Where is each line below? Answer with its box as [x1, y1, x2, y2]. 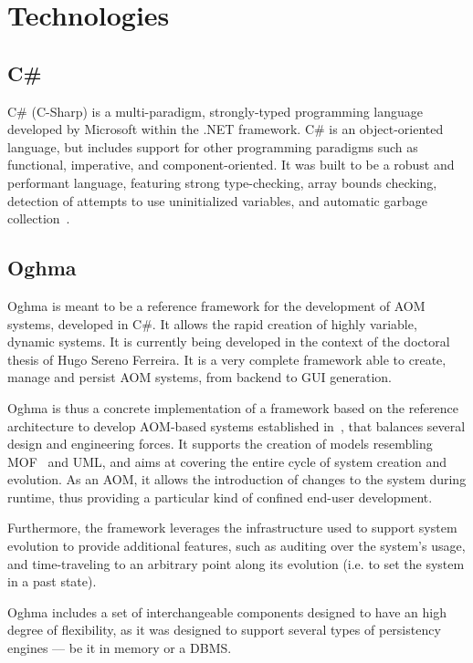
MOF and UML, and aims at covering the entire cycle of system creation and [7, 451, 447, 471]
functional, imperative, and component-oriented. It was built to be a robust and [7, 155, 455, 174]
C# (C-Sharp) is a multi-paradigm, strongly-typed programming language [7, 101, 423, 120]
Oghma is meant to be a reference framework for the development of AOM [7, 295, 426, 315]
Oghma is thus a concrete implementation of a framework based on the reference [7, 398, 458, 417]
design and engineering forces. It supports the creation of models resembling [7, 434, 433, 453]
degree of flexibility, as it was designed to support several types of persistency [7, 620, 441, 639]
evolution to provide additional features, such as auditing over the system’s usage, [7, 536, 466, 555]
